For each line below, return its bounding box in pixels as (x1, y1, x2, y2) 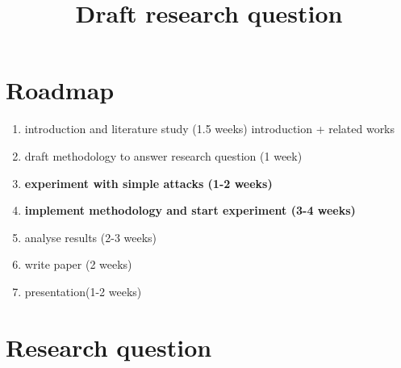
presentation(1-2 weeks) (24, 282, 142, 299)
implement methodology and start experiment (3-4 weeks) (24, 202, 356, 219)
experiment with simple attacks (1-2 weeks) (24, 174, 273, 191)
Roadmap (6, 73, 115, 107)
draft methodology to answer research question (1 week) (24, 147, 303, 164)
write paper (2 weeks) (24, 256, 132, 273)
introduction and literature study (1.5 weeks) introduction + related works (24, 120, 395, 137)
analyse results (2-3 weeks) (24, 228, 157, 245)
